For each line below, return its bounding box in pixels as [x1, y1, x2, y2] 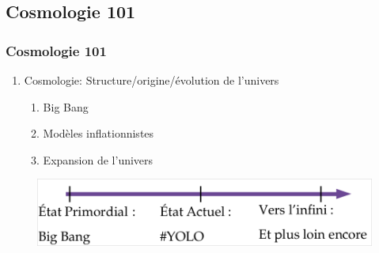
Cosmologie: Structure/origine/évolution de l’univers [24, 72, 279, 88]
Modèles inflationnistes [43, 125, 154, 142]
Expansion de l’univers [43, 151, 153, 168]
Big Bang [43, 98, 89, 115]
